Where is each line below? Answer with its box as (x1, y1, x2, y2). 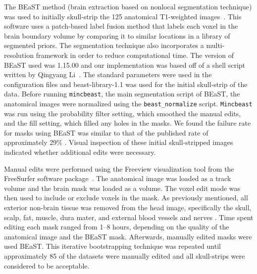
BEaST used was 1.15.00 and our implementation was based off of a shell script (4, 59, 246, 70)
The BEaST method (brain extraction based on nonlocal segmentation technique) (4, 1, 252, 11)
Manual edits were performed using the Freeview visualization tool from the (4, 163, 234, 174)
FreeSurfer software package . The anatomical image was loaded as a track (4, 173, 231, 183)
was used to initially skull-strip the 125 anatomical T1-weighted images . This (4, 11, 242, 21)
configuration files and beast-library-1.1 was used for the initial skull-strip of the (4, 79, 248, 89)
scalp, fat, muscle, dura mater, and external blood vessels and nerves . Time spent (4, 212, 254, 222)
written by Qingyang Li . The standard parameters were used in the (4, 69, 212, 80)
